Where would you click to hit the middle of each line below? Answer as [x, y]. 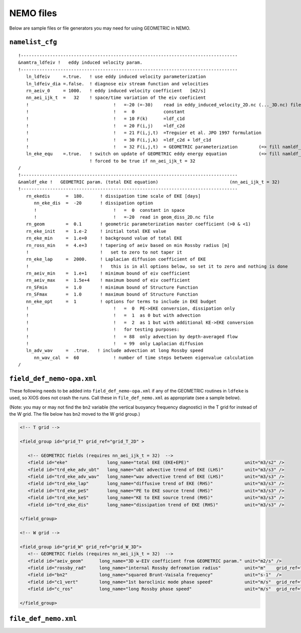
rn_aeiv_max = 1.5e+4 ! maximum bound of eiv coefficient [108, 280]
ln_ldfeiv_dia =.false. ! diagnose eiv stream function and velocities [117, 84]
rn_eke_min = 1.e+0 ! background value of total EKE [104, 238]
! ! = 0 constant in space [109, 210]
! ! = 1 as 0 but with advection [113, 315]
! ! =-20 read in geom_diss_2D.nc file [124, 217]
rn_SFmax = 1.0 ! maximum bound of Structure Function [112, 294]
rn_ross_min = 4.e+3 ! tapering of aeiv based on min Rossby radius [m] [128, 245]
